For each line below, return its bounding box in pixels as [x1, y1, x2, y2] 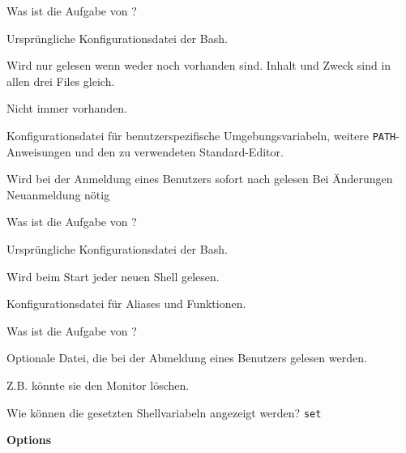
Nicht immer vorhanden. [6, 100, 128, 117]
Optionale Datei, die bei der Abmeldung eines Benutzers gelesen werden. [6, 349, 367, 366]
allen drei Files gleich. [6, 72, 115, 89]
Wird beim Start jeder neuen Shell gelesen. [6, 267, 220, 284]
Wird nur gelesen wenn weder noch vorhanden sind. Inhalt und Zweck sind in [6, 57, 391, 74]
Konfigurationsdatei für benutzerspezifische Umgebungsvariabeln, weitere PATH [6, 126, 396, 143]
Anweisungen [6, 143, 71, 160]
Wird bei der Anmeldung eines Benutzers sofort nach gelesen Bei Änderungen [6, 170, 393, 187]
